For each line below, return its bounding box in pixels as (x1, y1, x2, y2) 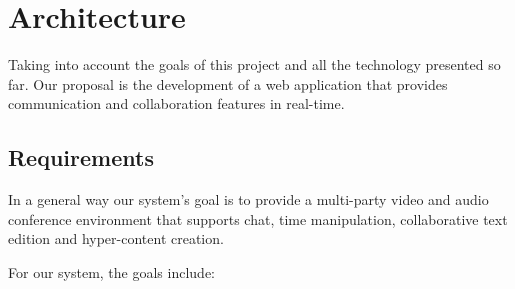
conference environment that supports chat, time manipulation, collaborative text (8, 208, 508, 229)
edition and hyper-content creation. (8, 228, 224, 249)
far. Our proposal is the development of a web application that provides (8, 73, 448, 94)
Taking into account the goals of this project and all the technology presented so (8, 54, 501, 75)
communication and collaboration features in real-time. (8, 93, 345, 114)
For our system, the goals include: (8, 261, 216, 282)
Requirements (8, 142, 154, 173)
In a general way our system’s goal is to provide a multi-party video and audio (8, 189, 489, 210)
